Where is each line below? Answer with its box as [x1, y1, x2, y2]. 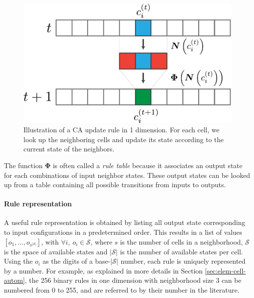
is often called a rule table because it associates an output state [52, 160, 243, 170]
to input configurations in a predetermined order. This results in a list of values [4, 227, 242, 237]
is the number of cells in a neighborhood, [120, 236, 243, 247]
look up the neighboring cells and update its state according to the [23, 134, 224, 144]
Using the [4, 256, 33, 266]
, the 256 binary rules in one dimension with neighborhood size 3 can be [24, 275, 241, 285]
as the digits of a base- [43, 256, 111, 266]
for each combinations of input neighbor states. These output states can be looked [4, 170, 250, 180]
